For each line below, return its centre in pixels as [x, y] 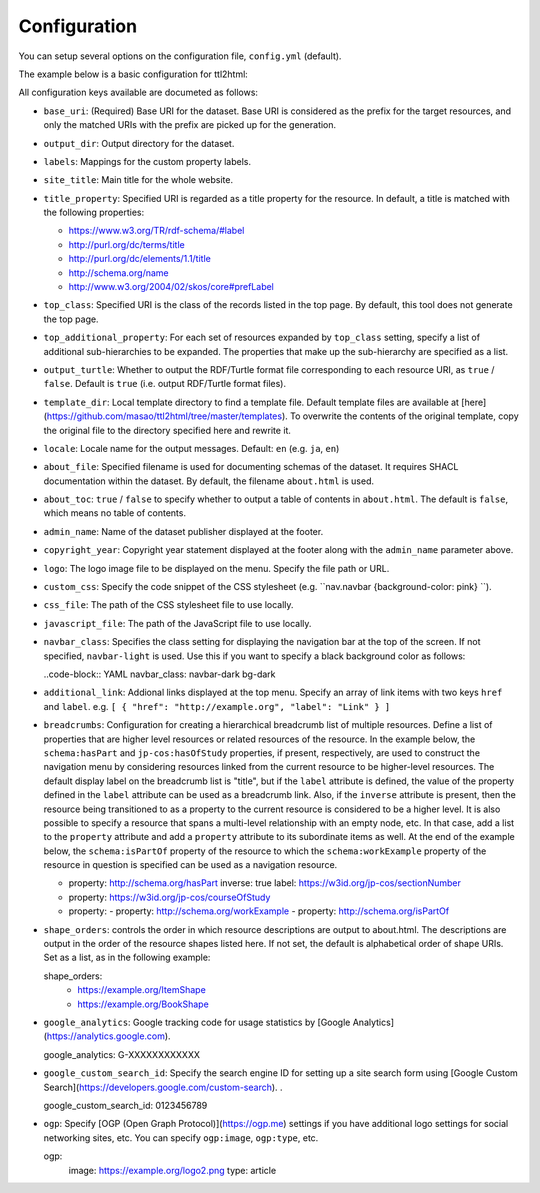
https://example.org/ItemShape [142, 990]
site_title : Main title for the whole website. [138, 180]
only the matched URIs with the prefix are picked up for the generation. [190, 125]
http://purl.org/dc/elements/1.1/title [140, 259]
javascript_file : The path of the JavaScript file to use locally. [177, 623]
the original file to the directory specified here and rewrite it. [167, 430]
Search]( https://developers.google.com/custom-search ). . [163, 1087]
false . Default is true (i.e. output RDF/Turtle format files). [165, 384]
